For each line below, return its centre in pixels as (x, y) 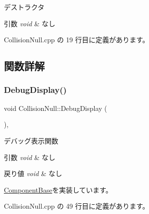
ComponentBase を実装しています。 (58, 189)
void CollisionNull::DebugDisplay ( (56, 108)
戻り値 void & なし (33, 173)
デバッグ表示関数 (31, 140)
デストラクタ (24, 7)
